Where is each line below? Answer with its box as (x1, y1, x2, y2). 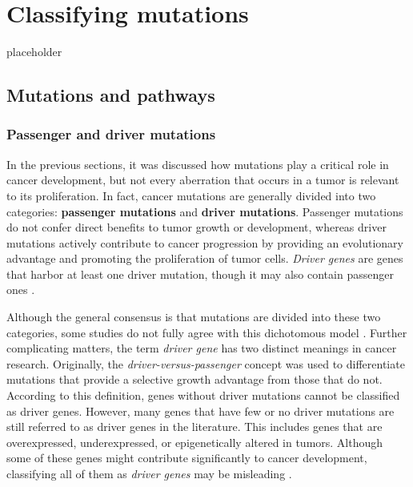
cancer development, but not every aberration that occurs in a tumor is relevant (6, 171, 399, 188)
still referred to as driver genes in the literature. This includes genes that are (6, 418, 383, 435)
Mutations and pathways (6, 83, 215, 107)
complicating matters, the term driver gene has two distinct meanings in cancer (6, 340, 397, 356)
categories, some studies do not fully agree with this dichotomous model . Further (6, 324, 407, 340)
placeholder (6, 43, 62, 60)
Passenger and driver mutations (6, 124, 216, 144)
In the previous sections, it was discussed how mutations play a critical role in (6, 155, 389, 172)
